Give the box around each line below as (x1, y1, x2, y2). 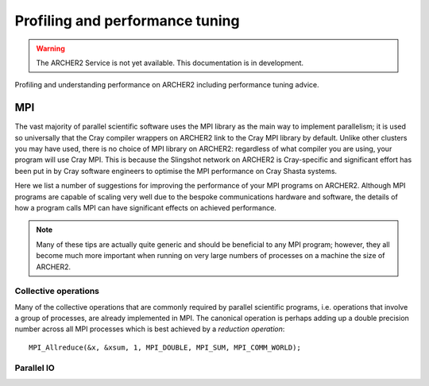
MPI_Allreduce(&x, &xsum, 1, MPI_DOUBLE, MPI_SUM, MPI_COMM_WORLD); (29, 342, 301, 352)
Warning (36, 44, 65, 53)
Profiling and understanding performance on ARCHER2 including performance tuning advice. (14, 80, 319, 90)
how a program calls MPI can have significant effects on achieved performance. (14, 203, 277, 212)
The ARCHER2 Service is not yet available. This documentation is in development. (36, 58, 304, 68)
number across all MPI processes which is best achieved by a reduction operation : (14, 324, 285, 334)
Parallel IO (14, 362, 55, 373)
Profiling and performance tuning (14, 12, 240, 29)
